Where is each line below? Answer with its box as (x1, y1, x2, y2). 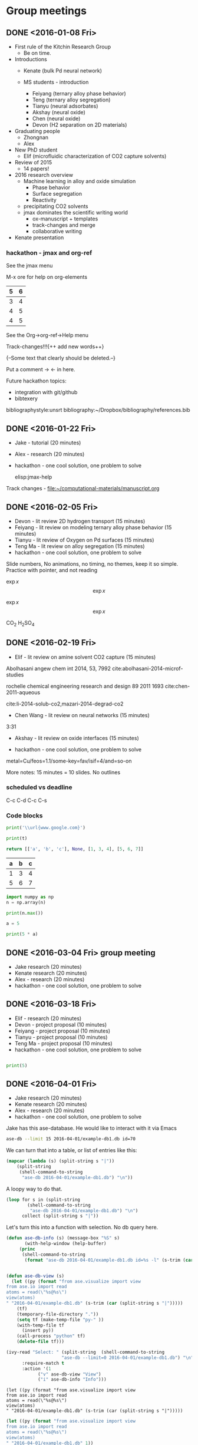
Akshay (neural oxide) (32, 109, 85, 116)
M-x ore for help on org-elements (6, 273, 87, 281)
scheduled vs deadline (6, 783, 72, 791)
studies (6, 671, 24, 678)
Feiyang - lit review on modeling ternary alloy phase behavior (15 (14, 523, 172, 531)
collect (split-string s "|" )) (21, 1213, 99, 1219)
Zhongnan (23, 134, 49, 141)
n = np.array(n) (6, 899, 46, 905)
